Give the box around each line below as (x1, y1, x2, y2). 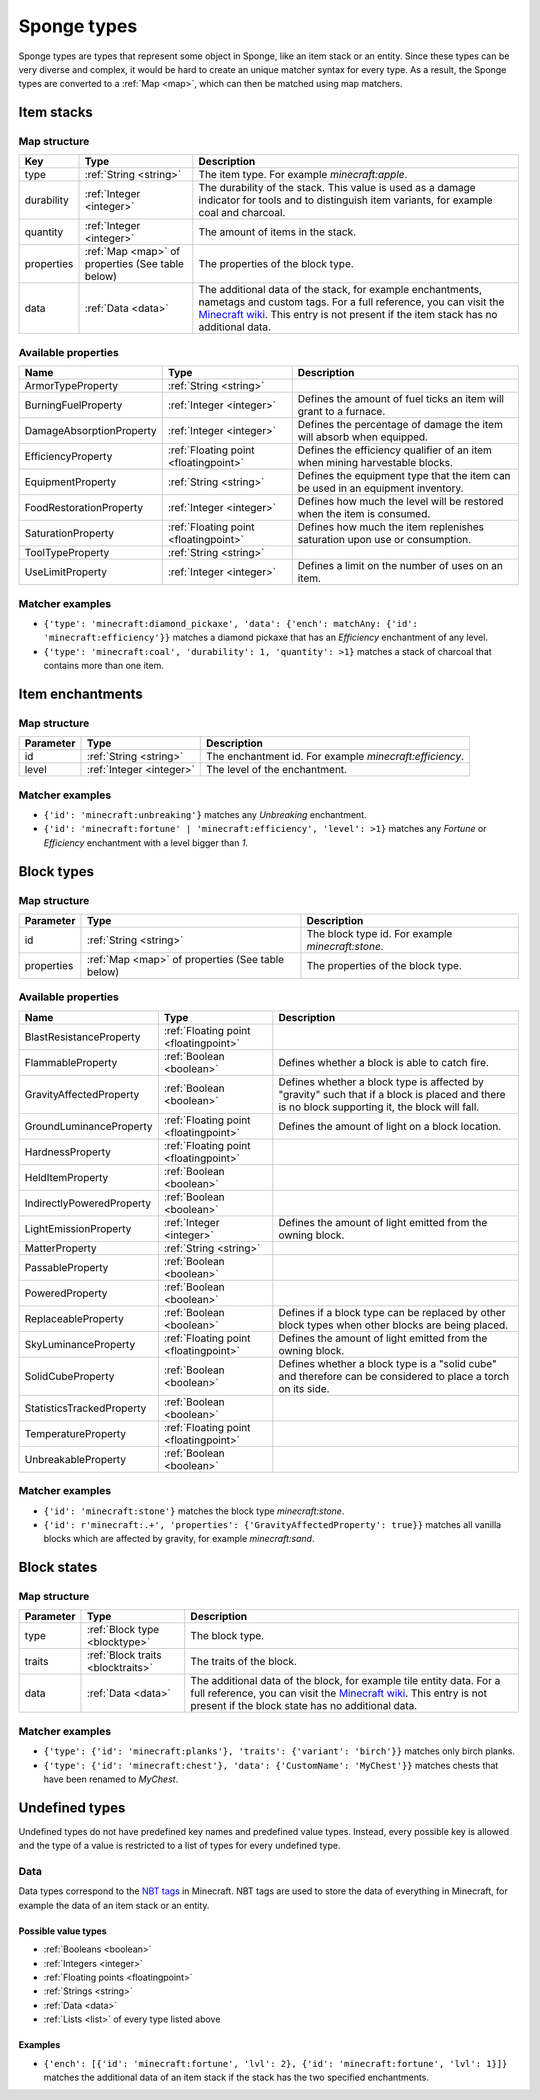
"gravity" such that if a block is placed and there (278, 1087, 506, 1101)
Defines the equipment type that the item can (297, 469, 511, 483)
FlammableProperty (24, 1055, 118, 1069)
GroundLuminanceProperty (24, 1119, 153, 1133)
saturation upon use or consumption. (297, 533, 472, 547)
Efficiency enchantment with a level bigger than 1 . (43, 836, 249, 849)
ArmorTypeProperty (24, 379, 119, 393)
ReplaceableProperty (24, 1311, 124, 1325)
